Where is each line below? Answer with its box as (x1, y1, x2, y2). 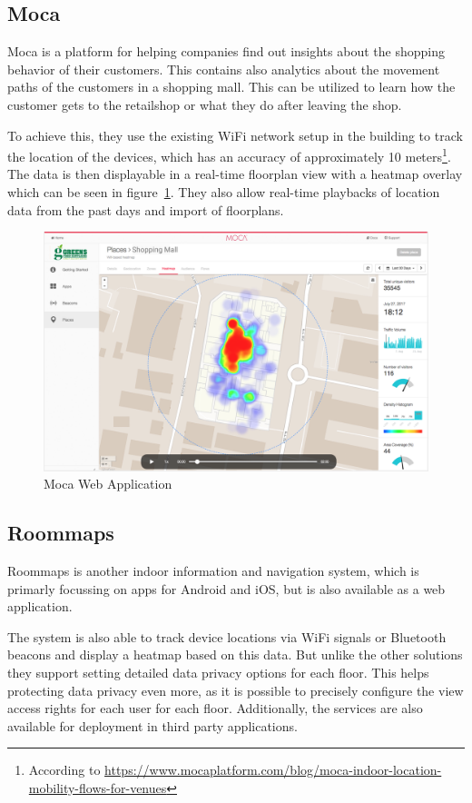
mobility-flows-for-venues (28, 778, 167, 797)
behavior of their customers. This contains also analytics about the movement (7, 59, 440, 78)
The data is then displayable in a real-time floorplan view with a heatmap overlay (7, 164, 463, 183)
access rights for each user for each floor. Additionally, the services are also (7, 699, 423, 718)
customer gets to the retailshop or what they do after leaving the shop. (7, 94, 402, 114)
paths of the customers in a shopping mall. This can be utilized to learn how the (7, 77, 456, 96)
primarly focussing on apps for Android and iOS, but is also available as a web (7, 579, 446, 598)
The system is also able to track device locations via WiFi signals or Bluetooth (7, 627, 447, 646)
